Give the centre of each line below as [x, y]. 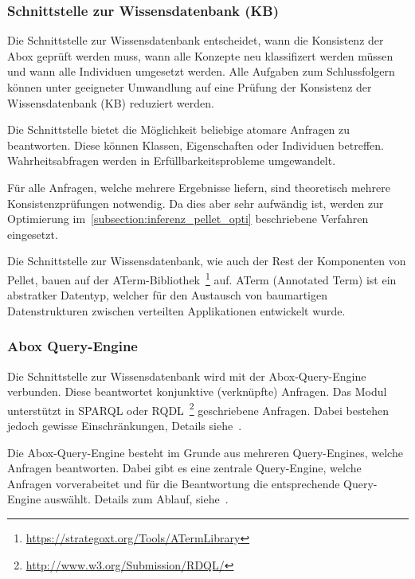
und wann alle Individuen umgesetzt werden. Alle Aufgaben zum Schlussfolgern [201, 71]
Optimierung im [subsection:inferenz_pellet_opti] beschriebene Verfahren [188, 219]
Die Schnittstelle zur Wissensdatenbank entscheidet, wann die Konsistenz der [196, 40]
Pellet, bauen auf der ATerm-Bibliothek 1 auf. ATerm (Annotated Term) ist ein [202, 278]
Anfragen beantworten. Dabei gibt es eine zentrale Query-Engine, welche [184, 468]
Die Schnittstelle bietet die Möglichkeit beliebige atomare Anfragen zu [179, 129]
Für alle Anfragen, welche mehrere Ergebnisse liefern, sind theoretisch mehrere [199, 187]
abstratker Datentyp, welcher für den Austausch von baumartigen [167, 295]
